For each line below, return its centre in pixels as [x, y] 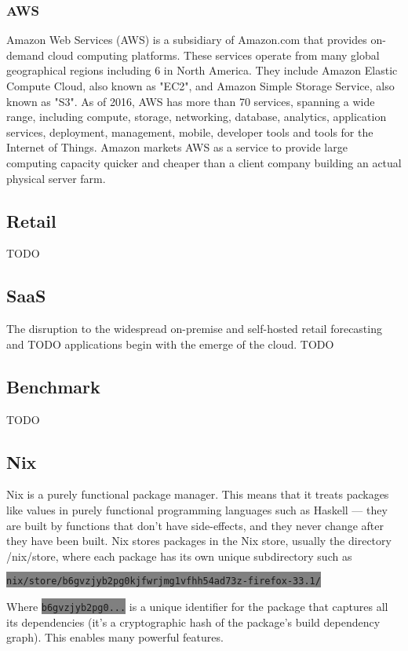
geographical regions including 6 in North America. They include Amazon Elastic [202, 70]
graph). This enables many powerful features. [115, 637]
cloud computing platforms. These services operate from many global [213, 55]
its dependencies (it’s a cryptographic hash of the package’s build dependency [193, 622]
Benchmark [53, 386]
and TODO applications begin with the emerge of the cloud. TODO [170, 344]
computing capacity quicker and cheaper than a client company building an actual [204, 162]
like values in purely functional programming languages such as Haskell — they [197, 509]
